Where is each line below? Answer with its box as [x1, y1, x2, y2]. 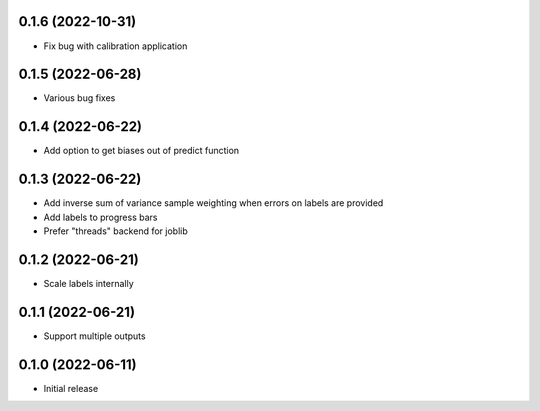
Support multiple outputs [43, 330, 146, 342]
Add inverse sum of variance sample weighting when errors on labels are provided [43, 197, 384, 209]
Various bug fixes [43, 92, 116, 104]
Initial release [43, 382, 99, 394]
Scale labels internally [43, 277, 134, 289]
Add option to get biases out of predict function [43, 145, 240, 157]
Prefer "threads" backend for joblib [43, 225, 189, 237]
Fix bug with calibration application [43, 40, 188, 52]
